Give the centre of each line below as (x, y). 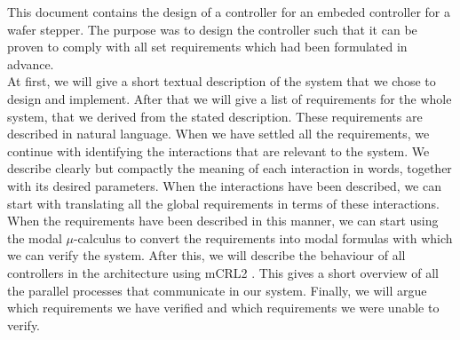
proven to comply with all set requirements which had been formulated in (207, 47)
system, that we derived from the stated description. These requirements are (215, 116)
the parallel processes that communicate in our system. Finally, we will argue (217, 290)
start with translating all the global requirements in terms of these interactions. (223, 203)
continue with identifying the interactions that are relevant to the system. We (218, 150)
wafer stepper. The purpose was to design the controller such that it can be (212, 29)
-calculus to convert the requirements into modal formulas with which (263, 237)
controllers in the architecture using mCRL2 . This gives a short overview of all (223, 272)
